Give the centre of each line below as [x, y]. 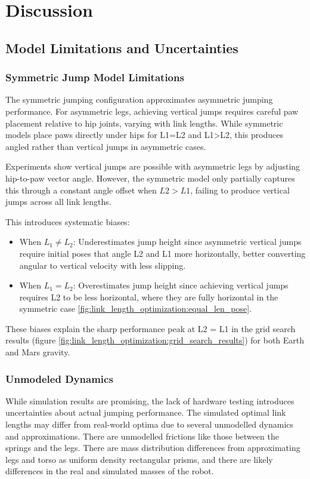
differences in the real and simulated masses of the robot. [110, 471]
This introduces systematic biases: [68, 221]
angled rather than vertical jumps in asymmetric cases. [106, 146]
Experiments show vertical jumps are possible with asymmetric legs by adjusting [153, 166]
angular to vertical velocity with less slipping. [103, 265]
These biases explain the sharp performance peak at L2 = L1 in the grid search [151, 328]
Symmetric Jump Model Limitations [95, 77]
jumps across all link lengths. [58, 202]
